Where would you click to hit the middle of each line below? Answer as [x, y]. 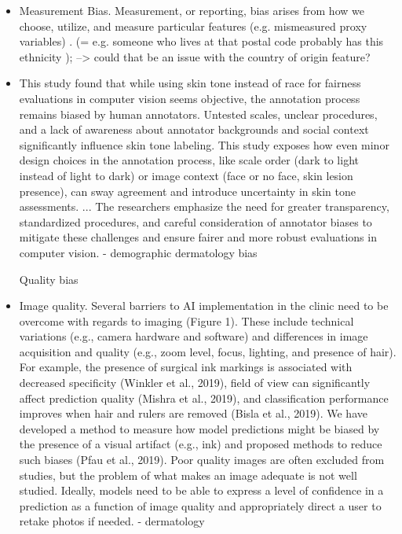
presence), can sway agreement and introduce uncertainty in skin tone [187, 191]
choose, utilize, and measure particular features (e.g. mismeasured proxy [193, 26]
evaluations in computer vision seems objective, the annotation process [190, 98]
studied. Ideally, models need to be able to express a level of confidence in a [201, 490]
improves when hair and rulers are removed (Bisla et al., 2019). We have [193, 413]
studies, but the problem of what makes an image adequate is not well [188, 475]
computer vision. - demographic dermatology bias [138, 252]
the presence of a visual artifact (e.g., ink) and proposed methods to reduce [201, 444]
